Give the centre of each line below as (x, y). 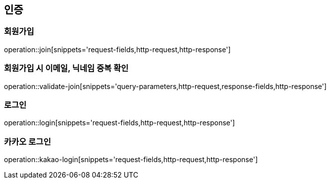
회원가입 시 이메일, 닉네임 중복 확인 (66, 68)
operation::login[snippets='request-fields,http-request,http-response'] (119, 123)
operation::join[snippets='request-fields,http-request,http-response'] (117, 49)
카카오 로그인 (28, 141)
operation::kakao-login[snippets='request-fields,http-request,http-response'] (131, 160)
